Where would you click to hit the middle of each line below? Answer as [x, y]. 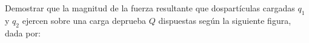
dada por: [23, 33]
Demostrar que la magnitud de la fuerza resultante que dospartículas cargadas [150, 8]
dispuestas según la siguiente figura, [225, 20]
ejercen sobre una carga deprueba [84, 20]
